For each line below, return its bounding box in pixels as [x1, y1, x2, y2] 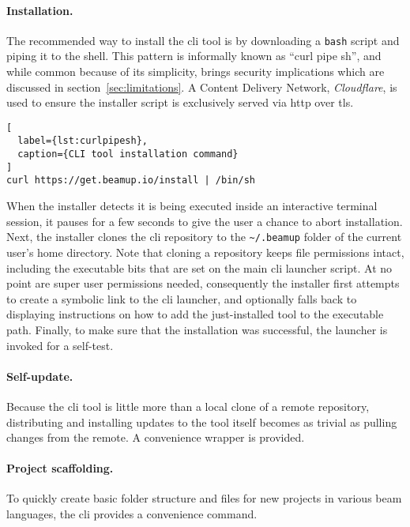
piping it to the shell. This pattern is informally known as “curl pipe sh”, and [6, 47, 382, 64]
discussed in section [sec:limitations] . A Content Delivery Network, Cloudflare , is [6, 78, 397, 95]
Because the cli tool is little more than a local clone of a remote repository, [6, 397, 370, 414]
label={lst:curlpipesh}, [17, 135, 148, 147]
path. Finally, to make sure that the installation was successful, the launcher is [6, 321, 388, 337]
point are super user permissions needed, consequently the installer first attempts [6, 275, 400, 292]
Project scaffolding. [6, 460, 114, 476]
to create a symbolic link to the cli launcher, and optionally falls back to [6, 290, 357, 307]
